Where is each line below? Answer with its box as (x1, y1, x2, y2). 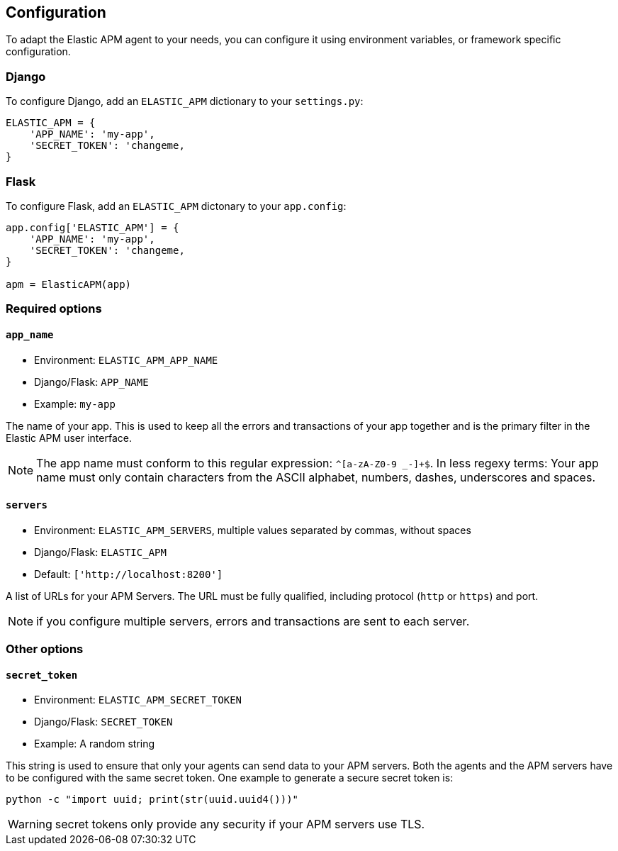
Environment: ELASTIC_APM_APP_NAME (34, 353, 218, 366)
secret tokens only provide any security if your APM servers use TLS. (55, 817, 425, 832)
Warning (8, 817, 52, 832)
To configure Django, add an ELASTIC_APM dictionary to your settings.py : (6, 95, 364, 108)
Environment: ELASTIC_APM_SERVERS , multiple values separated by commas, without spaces (34, 523, 471, 536)
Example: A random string (34, 738, 155, 750)
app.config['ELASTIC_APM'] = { (6, 221, 179, 233)
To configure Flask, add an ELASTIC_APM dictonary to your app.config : (6, 199, 347, 212)
